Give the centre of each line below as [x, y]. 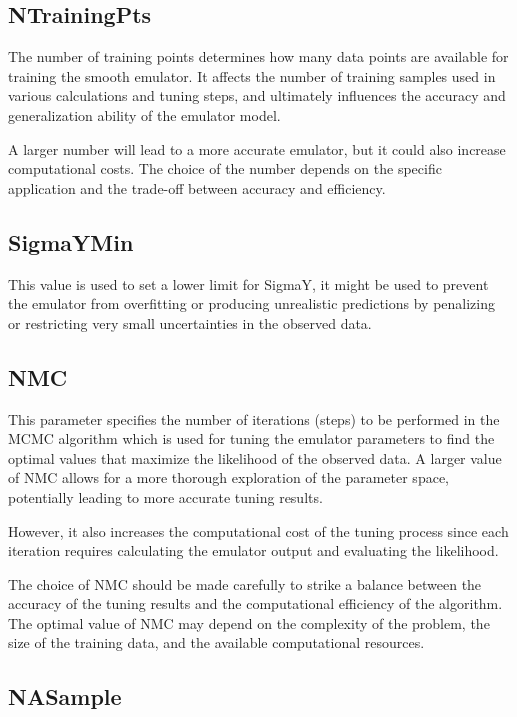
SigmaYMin [71, 241]
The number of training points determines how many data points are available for [258, 56]
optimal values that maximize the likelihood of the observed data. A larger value [255, 457]
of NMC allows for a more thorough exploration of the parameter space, [228, 477]
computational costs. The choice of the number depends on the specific [225, 168]
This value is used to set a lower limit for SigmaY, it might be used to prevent [248, 283]
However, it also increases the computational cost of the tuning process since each [258, 530]
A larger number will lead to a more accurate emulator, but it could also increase [257, 148]
